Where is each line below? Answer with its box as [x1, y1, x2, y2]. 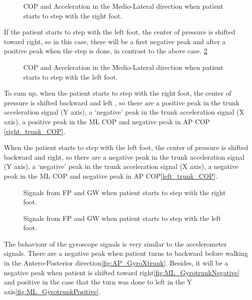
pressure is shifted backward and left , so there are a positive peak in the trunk [4, 97, 239, 107]
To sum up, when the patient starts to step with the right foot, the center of [4, 88, 232, 98]
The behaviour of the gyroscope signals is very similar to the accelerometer [4, 238, 227, 249]
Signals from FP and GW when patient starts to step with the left [23, 213, 221, 223]
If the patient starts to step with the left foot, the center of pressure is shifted [4, 27, 235, 37]
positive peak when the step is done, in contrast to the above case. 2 [4, 46, 207, 56]
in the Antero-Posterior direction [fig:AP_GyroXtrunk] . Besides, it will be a [4, 258, 228, 268]
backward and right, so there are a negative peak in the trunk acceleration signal [4, 151, 245, 162]
